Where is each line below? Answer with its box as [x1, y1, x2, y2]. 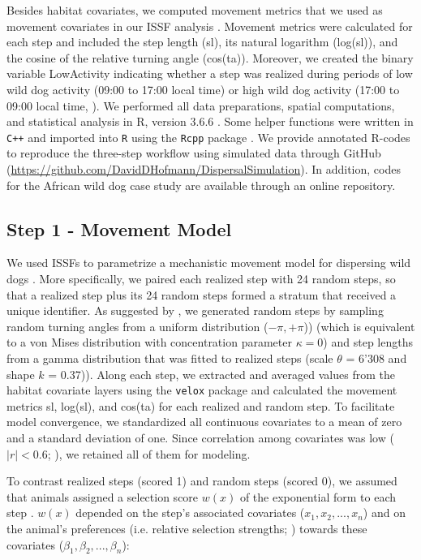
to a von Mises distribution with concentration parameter [6, 334, 292, 351]
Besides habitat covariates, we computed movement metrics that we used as [6, 2, 383, 18]
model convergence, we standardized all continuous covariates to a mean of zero [6, 413, 402, 430]
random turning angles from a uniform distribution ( [6, 317, 268, 334]
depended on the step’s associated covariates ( [75, 504, 305, 521]
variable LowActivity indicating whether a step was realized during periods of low [6, 65, 413, 82]
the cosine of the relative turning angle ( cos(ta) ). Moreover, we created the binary [6, 49, 414, 66]
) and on [363, 504, 406, 521]
